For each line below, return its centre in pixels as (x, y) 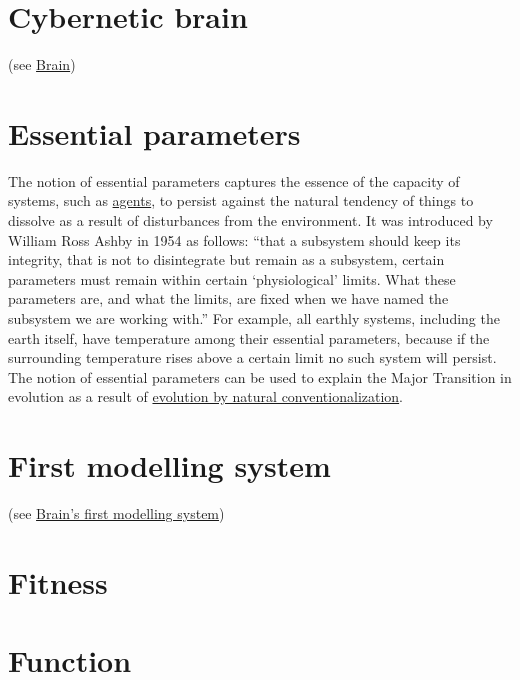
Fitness (58, 581)
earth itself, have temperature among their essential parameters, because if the (249, 337)
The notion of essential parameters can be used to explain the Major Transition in (260, 376)
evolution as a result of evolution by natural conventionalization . (206, 396)
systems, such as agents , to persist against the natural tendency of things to (241, 200)
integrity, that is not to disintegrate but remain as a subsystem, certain (226, 259)
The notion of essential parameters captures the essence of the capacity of (234, 180)
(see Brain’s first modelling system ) (116, 513)
